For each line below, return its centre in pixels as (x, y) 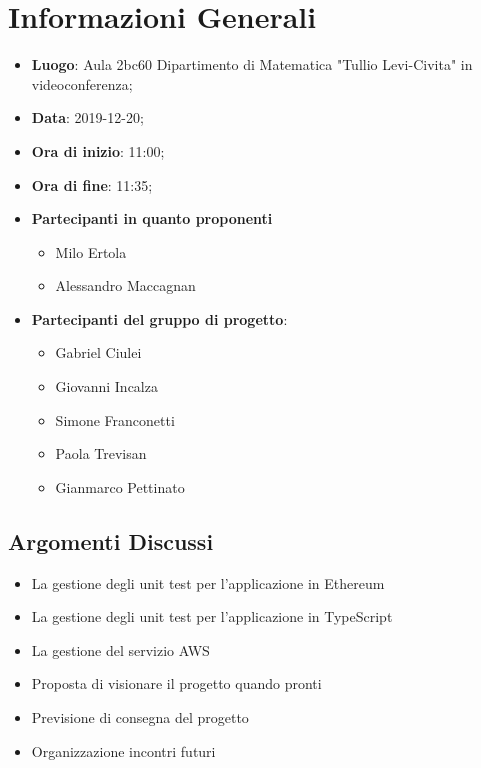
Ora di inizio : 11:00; (98, 150)
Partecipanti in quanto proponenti (152, 218)
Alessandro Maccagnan (125, 285)
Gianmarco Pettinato (120, 486)
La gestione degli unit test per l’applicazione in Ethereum (208, 582)
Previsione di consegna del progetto (140, 717)
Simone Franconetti (115, 419)
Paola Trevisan (101, 453)
